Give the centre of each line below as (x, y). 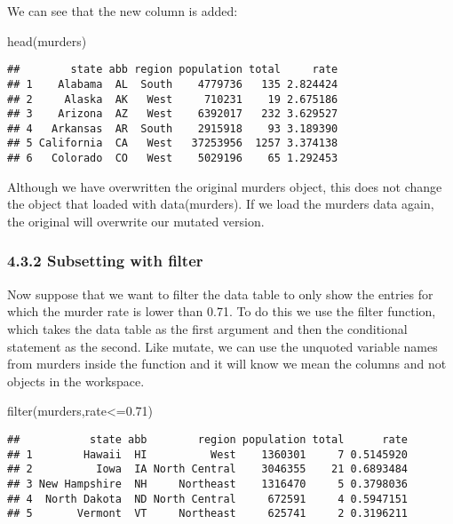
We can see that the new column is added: (123, 11)
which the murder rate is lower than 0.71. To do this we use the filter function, (222, 311)
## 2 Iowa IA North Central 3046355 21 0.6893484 (208, 469)
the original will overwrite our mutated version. (136, 221)
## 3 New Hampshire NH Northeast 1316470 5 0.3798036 (208, 484)
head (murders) (47, 40)
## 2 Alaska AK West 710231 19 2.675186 (173, 99)
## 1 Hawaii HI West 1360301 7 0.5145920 (208, 454)
